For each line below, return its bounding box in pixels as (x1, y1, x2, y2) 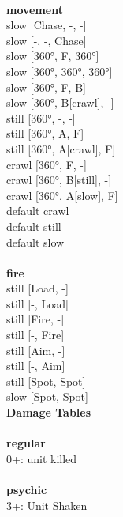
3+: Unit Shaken (6, 496, 88, 513)
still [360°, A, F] (6, 125, 84, 142)
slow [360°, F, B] (6, 78, 86, 95)
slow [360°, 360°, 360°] (6, 62, 113, 79)
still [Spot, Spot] (6, 372, 86, 389)
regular (6, 435, 46, 451)
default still (6, 217, 61, 234)
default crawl (6, 202, 69, 219)
